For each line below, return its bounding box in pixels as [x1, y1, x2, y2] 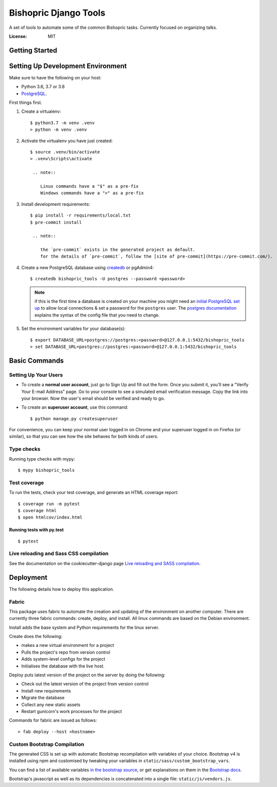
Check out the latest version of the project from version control [21, 681, 149, 687]
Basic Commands [9, 356, 64, 365]
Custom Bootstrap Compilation [9, 740, 84, 747]
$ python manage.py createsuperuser [30, 416, 118, 421]
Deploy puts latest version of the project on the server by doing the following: [9, 672, 166, 678]
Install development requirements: [21, 201, 90, 207]
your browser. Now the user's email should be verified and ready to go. [21, 395, 165, 401]
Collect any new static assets [21, 701, 80, 708]
